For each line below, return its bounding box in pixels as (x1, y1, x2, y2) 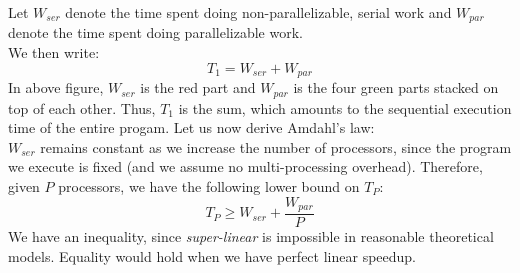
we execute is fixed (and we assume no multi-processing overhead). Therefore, (8, 156, 483, 177)
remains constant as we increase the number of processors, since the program (40, 136, 512, 157)
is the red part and (140, 77, 256, 98)
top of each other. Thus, (8, 97, 156, 118)
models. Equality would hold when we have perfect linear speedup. (8, 245, 417, 266)
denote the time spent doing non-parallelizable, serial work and (65, 2, 452, 22)
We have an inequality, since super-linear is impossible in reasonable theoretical (8, 226, 494, 246)
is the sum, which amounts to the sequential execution (178, 97, 512, 118)
